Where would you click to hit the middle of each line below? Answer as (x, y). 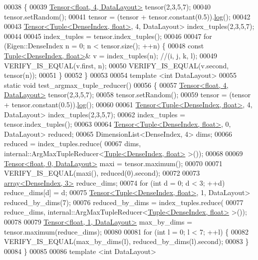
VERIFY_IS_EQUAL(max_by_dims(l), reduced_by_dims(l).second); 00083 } (127, 241)
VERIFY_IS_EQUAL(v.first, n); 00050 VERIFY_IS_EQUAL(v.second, (117, 65)
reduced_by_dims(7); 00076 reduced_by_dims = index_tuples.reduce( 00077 (124, 202)
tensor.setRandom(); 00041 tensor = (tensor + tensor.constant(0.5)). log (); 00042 (127, 16)
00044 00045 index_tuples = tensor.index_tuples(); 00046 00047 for (108, 36)
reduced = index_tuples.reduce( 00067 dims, (73, 143)
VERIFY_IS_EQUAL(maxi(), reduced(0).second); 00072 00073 (102, 173)
